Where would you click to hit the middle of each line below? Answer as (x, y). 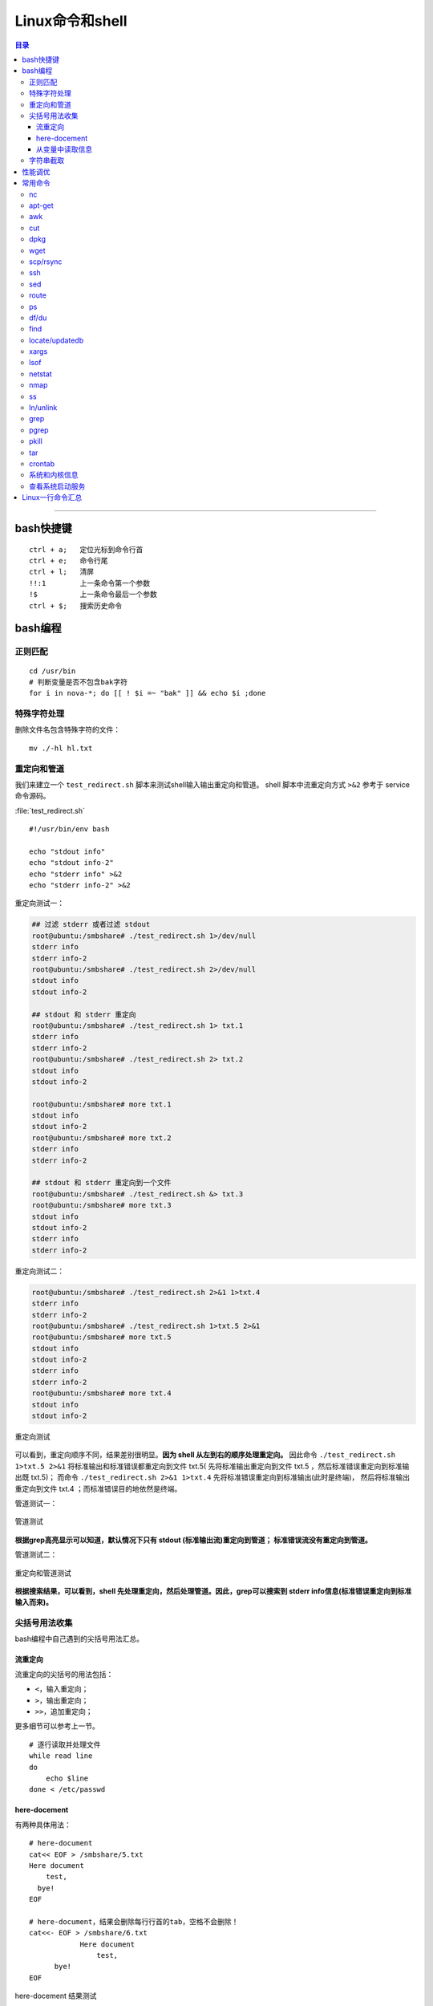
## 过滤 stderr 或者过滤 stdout (91, 924)
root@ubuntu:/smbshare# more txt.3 (101, 1205)
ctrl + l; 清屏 (62, 572)
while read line (61, 1756)
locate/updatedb (57, 340)
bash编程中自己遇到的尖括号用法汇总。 (79, 1639)
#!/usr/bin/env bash (69, 829)
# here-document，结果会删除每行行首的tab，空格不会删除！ (134, 1921)
